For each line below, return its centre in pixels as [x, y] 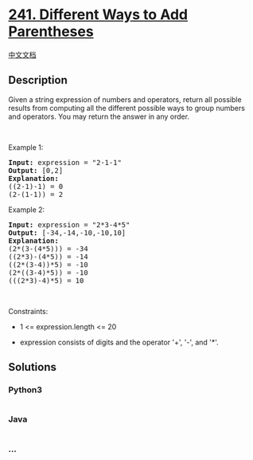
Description [38, 80]
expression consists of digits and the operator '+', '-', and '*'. [119, 342]
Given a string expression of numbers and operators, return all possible [125, 99]
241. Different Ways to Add [98, 15]
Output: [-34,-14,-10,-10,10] [67, 232]
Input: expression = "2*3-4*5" [69, 224]
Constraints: [28, 311]
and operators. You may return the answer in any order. [99, 116]
